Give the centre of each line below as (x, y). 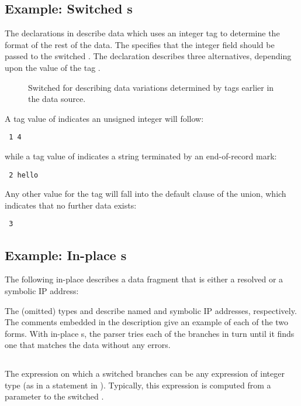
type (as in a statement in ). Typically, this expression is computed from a (138, 385)
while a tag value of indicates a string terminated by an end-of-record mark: (141, 156)
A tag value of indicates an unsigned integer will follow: (104, 118)
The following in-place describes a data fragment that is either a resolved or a (144, 279)
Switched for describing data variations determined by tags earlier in (151, 87)
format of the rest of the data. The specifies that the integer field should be (140, 44)
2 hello (24, 175)
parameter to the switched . (54, 396)
